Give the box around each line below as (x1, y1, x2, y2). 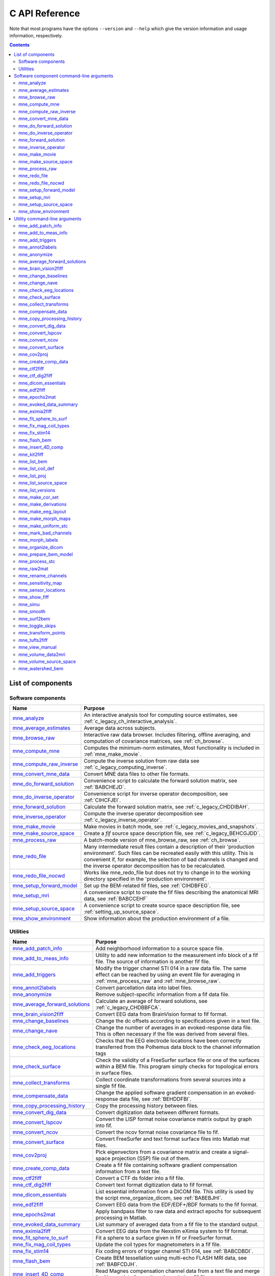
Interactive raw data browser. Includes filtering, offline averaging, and (84, 731, 251, 739)
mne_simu (18, 601, 40, 607)
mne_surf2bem (18, 616, 50, 622)
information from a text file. (95, 1168, 161, 1175)
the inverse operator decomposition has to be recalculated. (84, 863, 226, 870)
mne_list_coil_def (18, 465, 54, 472)
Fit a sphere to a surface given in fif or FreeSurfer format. (95, 1234, 233, 1241)
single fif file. (95, 1083, 127, 1090)
